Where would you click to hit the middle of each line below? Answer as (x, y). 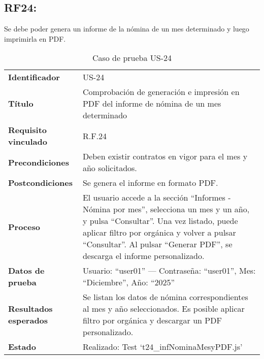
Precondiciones (39, 162)
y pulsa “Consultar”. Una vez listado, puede (160, 221)
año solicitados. (110, 168)
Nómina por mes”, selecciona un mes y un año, (166, 209)
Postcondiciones (41, 183)
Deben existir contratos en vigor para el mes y (165, 156)
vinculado (28, 142)
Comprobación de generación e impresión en (161, 92)
